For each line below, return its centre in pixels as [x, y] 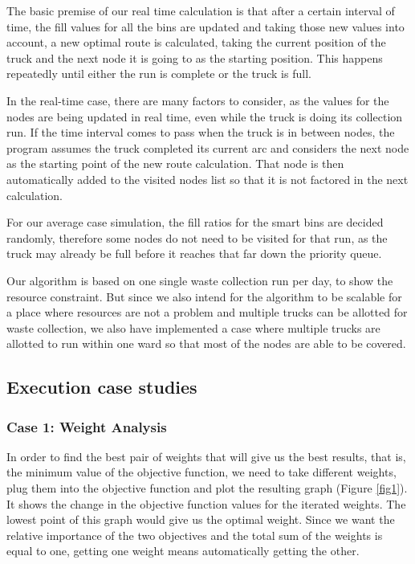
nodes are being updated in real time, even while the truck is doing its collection [205, 116]
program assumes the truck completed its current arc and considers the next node [208, 147]
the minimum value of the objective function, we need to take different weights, [201, 472]
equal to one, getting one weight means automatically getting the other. [183, 551]
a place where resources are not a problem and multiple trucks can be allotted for [207, 312]
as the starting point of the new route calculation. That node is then [175, 163]
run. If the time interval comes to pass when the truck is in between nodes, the [201, 132]
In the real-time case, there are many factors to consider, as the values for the [198, 100]
